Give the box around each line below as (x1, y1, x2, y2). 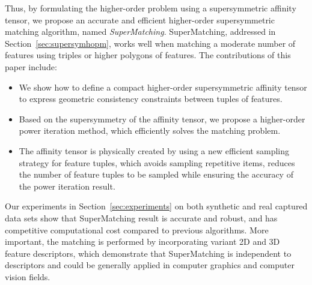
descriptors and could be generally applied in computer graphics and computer (5, 259, 295, 271)
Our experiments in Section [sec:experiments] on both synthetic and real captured (5, 200, 308, 212)
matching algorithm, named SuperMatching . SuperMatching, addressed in (5, 25, 276, 38)
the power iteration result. (19, 179, 115, 192)
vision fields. (5, 270, 50, 283)
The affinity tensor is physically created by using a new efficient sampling (19, 144, 289, 157)
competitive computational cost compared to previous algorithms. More (5, 223, 269, 236)
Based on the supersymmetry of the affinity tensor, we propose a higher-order (19, 112, 305, 125)
